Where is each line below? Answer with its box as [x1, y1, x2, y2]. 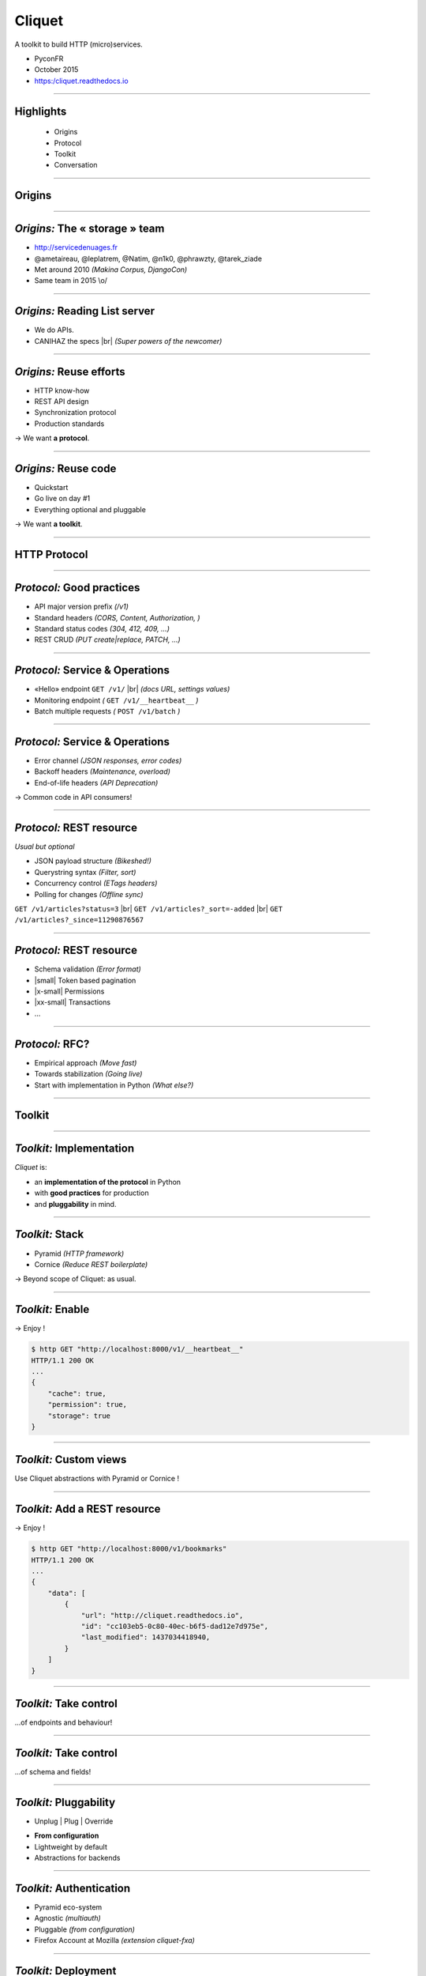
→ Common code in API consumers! [14, 793, 133, 802]
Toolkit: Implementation [14, 1142, 135, 1156]
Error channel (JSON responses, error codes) [34, 756, 182, 765]
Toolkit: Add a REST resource [14, 1503, 161, 1516]
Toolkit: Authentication [14, 1881, 131, 1895]
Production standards [34, 419, 105, 428]
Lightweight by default [34, 1842, 108, 1851]
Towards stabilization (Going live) [34, 1069, 143, 1079]
